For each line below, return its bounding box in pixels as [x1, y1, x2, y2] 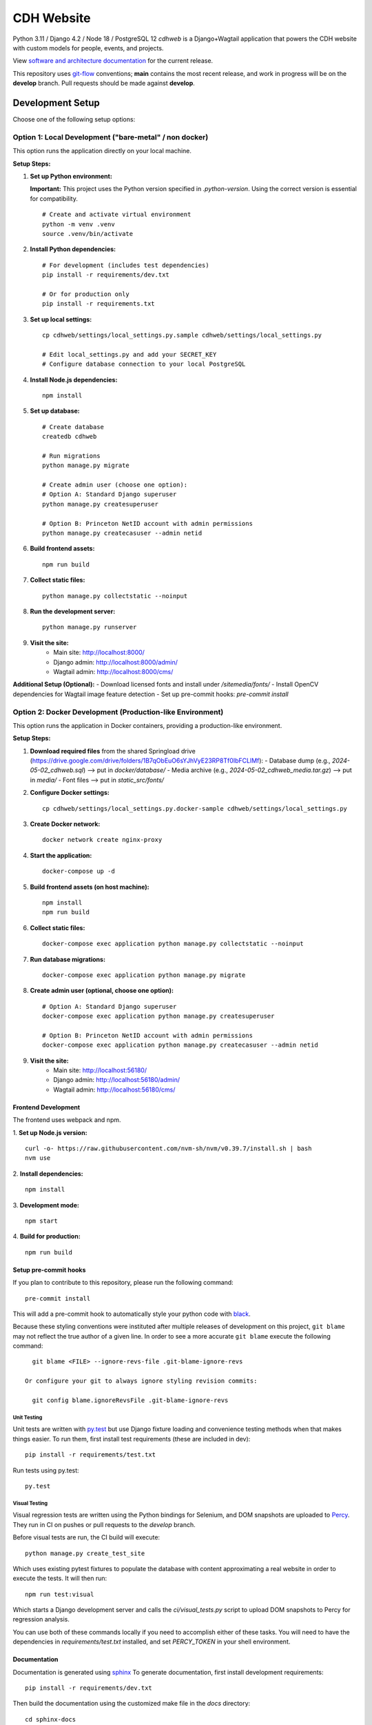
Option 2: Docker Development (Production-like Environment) [12, 707, 224, 717]
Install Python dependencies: [30, 245, 116, 253]
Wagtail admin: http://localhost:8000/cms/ [53, 667, 174, 676]
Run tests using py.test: [12, 1466, 79, 1475]
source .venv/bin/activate [42, 230, 134, 237]
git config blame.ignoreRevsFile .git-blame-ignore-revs [32, 1397, 229, 1404]
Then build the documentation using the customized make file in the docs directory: [12, 1699, 251, 1708]
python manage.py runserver [42, 623, 137, 631]
